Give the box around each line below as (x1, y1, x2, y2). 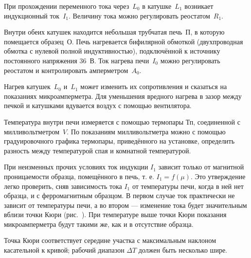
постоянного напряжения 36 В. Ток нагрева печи (4, 55, 149, 65)
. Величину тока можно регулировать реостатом (69, 10, 210, 20)
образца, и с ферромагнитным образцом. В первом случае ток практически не (4, 190, 235, 201)
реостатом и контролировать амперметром (4, 65, 128, 75)
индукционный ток (4, 10, 60, 20)
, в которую (190, 27, 225, 37)
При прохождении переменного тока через (4, 1, 129, 11)
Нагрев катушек (4, 81, 51, 92)
